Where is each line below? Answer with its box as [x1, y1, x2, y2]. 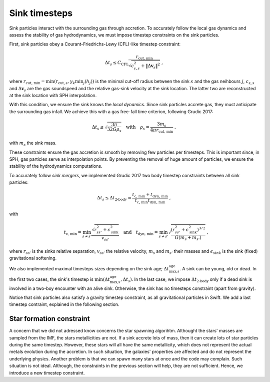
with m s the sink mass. [9, 140, 57, 147]
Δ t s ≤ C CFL [104, 60, 129, 67]
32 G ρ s [107, 127, 122, 134]
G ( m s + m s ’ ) [174, 235, 202, 242]
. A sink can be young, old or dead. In [179, 266, 257, 272]
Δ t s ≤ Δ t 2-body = [96, 195, 132, 202]
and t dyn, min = [123, 229, 158, 236]
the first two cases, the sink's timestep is [9, 276, 93, 282]
